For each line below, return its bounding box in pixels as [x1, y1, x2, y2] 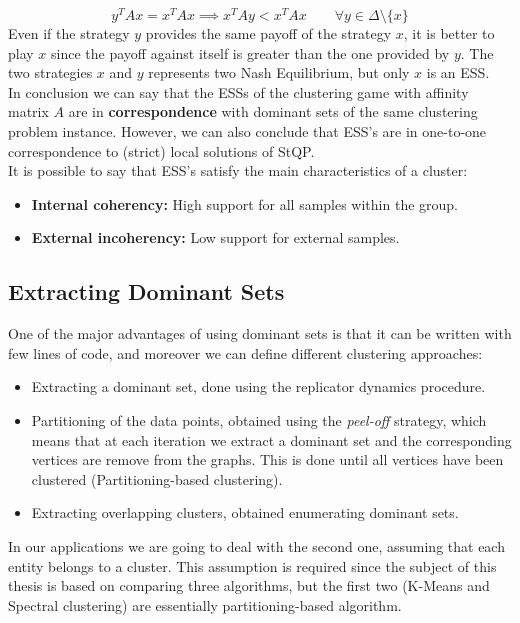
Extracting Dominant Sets [8, 276, 285, 307]
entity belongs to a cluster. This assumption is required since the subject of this [8, 555, 497, 576]
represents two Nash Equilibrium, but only [148, 62, 410, 83]
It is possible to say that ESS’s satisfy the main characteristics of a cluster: [8, 160, 468, 181]
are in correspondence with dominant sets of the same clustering [68, 101, 478, 122]
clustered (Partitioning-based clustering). [31, 468, 283, 489]
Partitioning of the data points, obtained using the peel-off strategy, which [31, 410, 487, 430]
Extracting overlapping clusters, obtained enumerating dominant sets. [31, 502, 459, 523]
